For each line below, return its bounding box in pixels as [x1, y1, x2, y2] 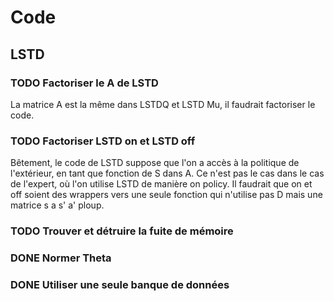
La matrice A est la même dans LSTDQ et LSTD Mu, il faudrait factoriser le [10, 98, 316, 110]
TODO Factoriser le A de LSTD [10, 76, 159, 90]
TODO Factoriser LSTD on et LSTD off [10, 134, 196, 148]
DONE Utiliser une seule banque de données [10, 277, 230, 291]
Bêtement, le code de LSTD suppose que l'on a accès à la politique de [10, 157, 300, 169]
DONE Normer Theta [10, 251, 112, 265]
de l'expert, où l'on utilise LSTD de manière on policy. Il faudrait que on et [10, 178, 313, 190]
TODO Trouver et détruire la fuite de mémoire [10, 224, 234, 238]
